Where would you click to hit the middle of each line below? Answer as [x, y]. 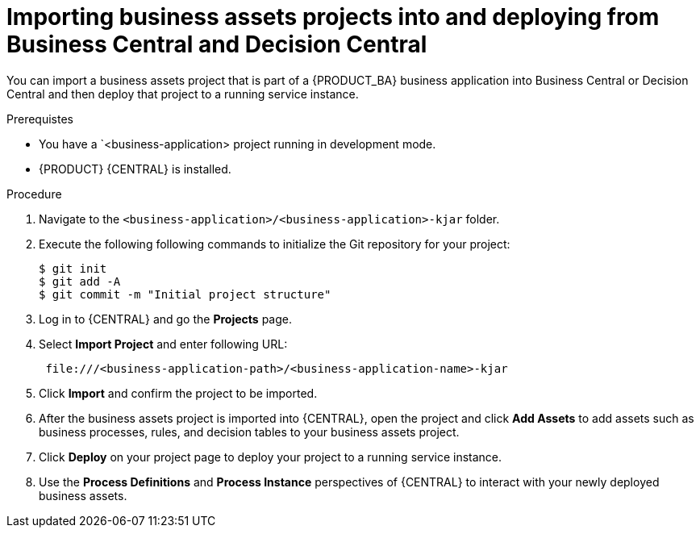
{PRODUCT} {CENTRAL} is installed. [135, 169]
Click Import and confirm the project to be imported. [178, 393]
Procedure [34, 194]
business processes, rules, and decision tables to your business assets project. [249, 432]
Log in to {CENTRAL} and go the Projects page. [165, 319]
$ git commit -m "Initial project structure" [185, 294]
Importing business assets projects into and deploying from [333, 17]
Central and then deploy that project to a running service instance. [183, 94]
